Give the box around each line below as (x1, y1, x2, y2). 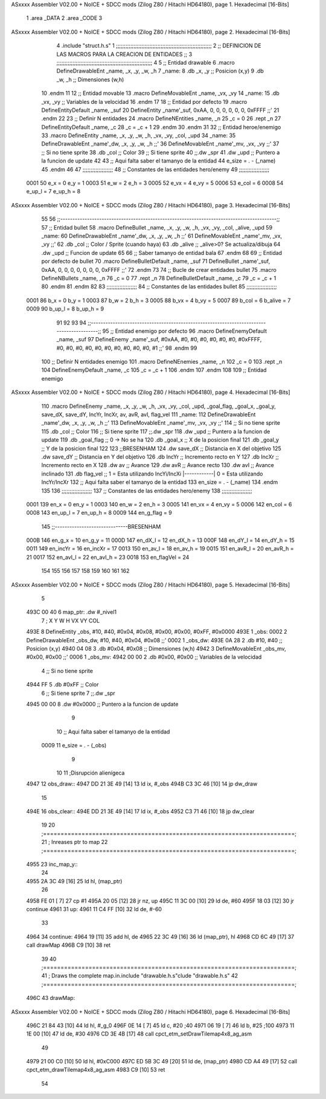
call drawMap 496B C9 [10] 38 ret (26, 941, 111, 949)
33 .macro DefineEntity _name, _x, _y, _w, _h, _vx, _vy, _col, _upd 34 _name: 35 (41, 132, 236, 139)
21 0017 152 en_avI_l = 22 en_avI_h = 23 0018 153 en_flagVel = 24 (26, 553, 190, 561)
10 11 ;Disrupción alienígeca (56, 769, 125, 776)
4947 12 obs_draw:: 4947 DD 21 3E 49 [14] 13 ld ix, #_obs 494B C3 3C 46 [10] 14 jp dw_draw (26, 780, 258, 788)
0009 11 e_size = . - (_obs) (41, 742, 107, 749)
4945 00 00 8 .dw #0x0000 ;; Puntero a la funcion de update (26, 700, 179, 707)
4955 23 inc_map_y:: (26, 861, 78, 868)
